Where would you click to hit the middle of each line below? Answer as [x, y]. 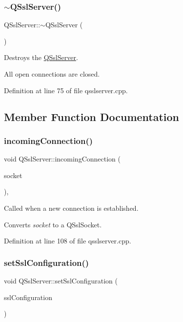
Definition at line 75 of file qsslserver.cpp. [66, 90]
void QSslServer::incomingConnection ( [62, 159]
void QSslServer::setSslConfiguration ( [61, 280]
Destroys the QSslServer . [41, 57]
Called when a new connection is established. [71, 208]
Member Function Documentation [92, 116]
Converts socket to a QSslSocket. [53, 224]
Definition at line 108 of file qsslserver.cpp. [68, 241]
